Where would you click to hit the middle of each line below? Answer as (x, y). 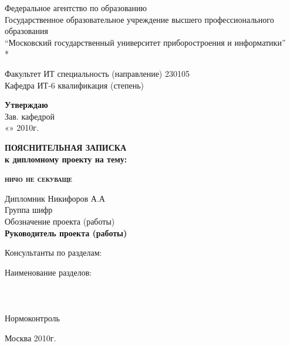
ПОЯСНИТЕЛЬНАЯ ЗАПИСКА (66, 147)
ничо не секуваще (39, 179)
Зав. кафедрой (30, 116)
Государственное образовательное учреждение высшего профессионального (139, 19)
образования (26, 31)
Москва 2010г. (31, 337)
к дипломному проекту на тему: (66, 159)
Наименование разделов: (48, 272)
